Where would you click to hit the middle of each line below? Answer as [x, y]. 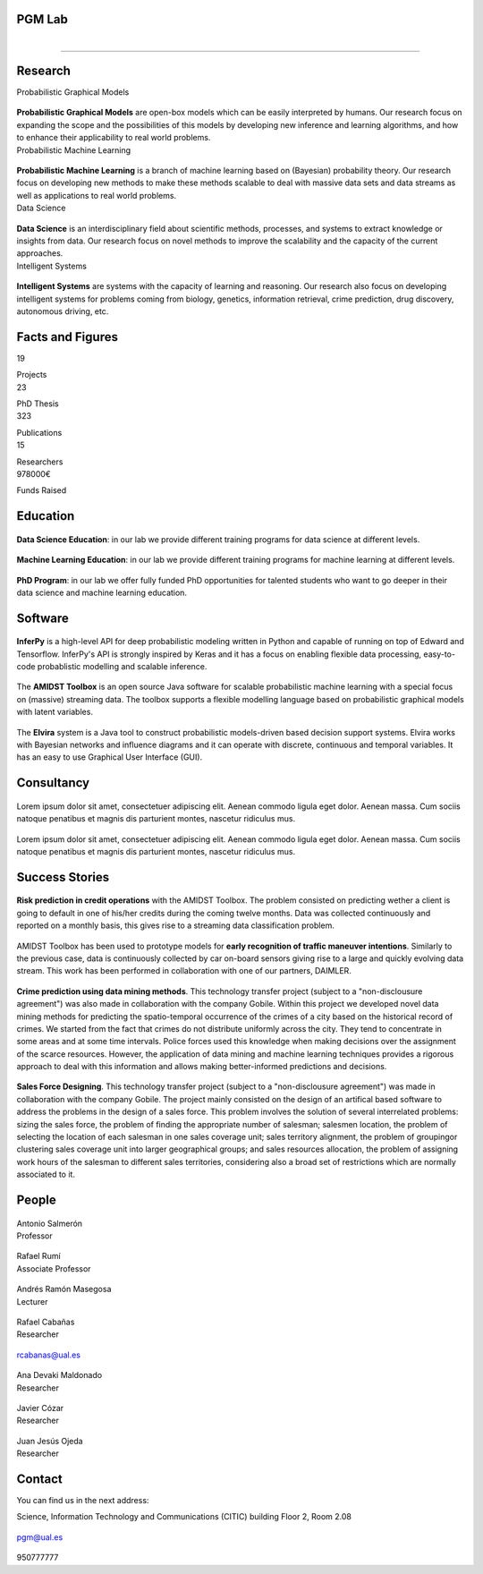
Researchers [40, 462]
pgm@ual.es [40, 1537]
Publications [39, 432]
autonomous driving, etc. [63, 311]
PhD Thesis [38, 404]
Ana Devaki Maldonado [59, 1375]
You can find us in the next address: [83, 1500]
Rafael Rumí [39, 1256]
